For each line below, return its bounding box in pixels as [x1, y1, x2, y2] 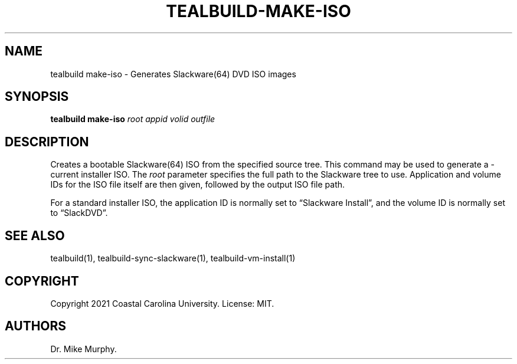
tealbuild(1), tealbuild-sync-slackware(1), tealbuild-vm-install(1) [50, 253, 296, 264]
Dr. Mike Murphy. [50, 343, 117, 354]
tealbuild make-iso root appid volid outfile [50, 114, 215, 124]
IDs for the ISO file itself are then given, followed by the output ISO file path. [50, 179, 345, 190]
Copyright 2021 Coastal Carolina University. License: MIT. [50, 298, 274, 309]
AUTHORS [5, 319, 67, 334]
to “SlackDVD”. [50, 208, 108, 218]
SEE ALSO [5, 228, 65, 243]
